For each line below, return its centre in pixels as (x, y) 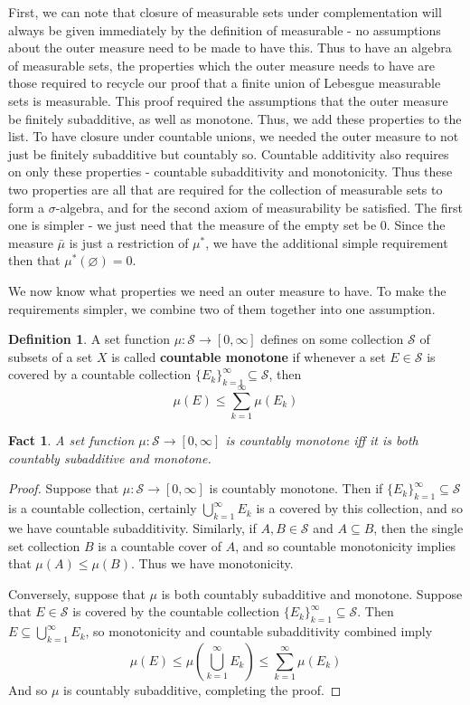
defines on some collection (332, 339)
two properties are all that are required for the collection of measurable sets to (226, 189)
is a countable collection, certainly (103, 508)
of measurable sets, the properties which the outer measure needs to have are (221, 65)
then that (34, 260)
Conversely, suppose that (77, 593)
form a (27, 207)
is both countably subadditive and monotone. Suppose (312, 593)
